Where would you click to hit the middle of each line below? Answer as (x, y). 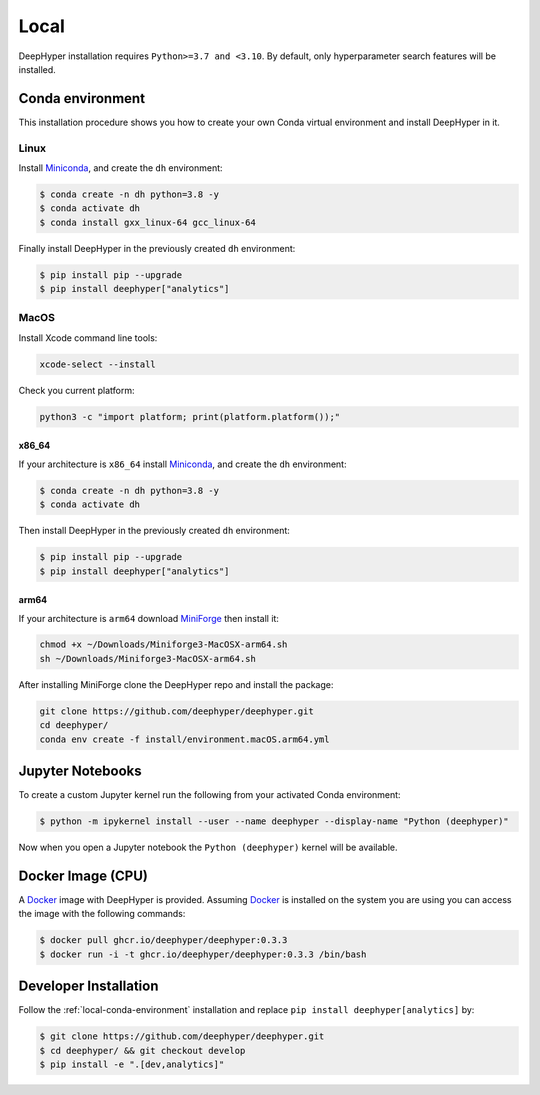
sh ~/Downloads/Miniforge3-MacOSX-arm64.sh (148, 658)
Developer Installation (88, 986)
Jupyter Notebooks (80, 771)
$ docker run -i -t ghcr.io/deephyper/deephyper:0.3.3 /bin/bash (203, 954)
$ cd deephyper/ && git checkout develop (142, 1050)
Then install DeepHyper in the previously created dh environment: (154, 531)
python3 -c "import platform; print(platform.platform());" (190, 416)
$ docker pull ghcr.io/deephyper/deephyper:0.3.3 (163, 940)
